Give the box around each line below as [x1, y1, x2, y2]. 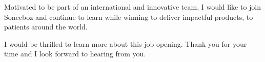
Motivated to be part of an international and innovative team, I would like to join [4, 2, 261, 12]
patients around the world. [4, 21, 88, 32]
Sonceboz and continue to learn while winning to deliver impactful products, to [4, 11, 253, 22]
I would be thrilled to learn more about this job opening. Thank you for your [4, 38, 247, 49]
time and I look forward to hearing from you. [4, 48, 146, 59]
